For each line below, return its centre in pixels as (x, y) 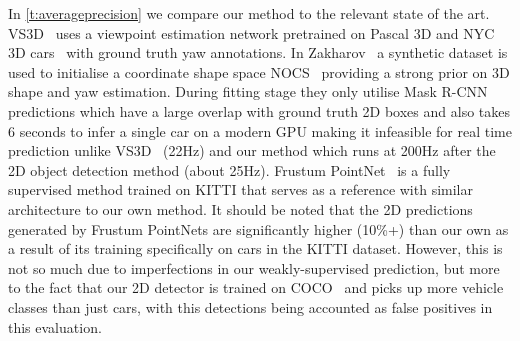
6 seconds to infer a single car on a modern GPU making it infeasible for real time (260, 130)
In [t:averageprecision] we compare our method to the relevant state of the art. (249, 13)
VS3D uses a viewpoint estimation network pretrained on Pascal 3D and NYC (251, 32)
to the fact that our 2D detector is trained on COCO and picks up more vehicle (256, 287)
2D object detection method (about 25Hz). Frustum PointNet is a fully (229, 169)
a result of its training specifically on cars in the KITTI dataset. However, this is (255, 248)
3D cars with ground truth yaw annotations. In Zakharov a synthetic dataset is (258, 52)
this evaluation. (55, 326)
